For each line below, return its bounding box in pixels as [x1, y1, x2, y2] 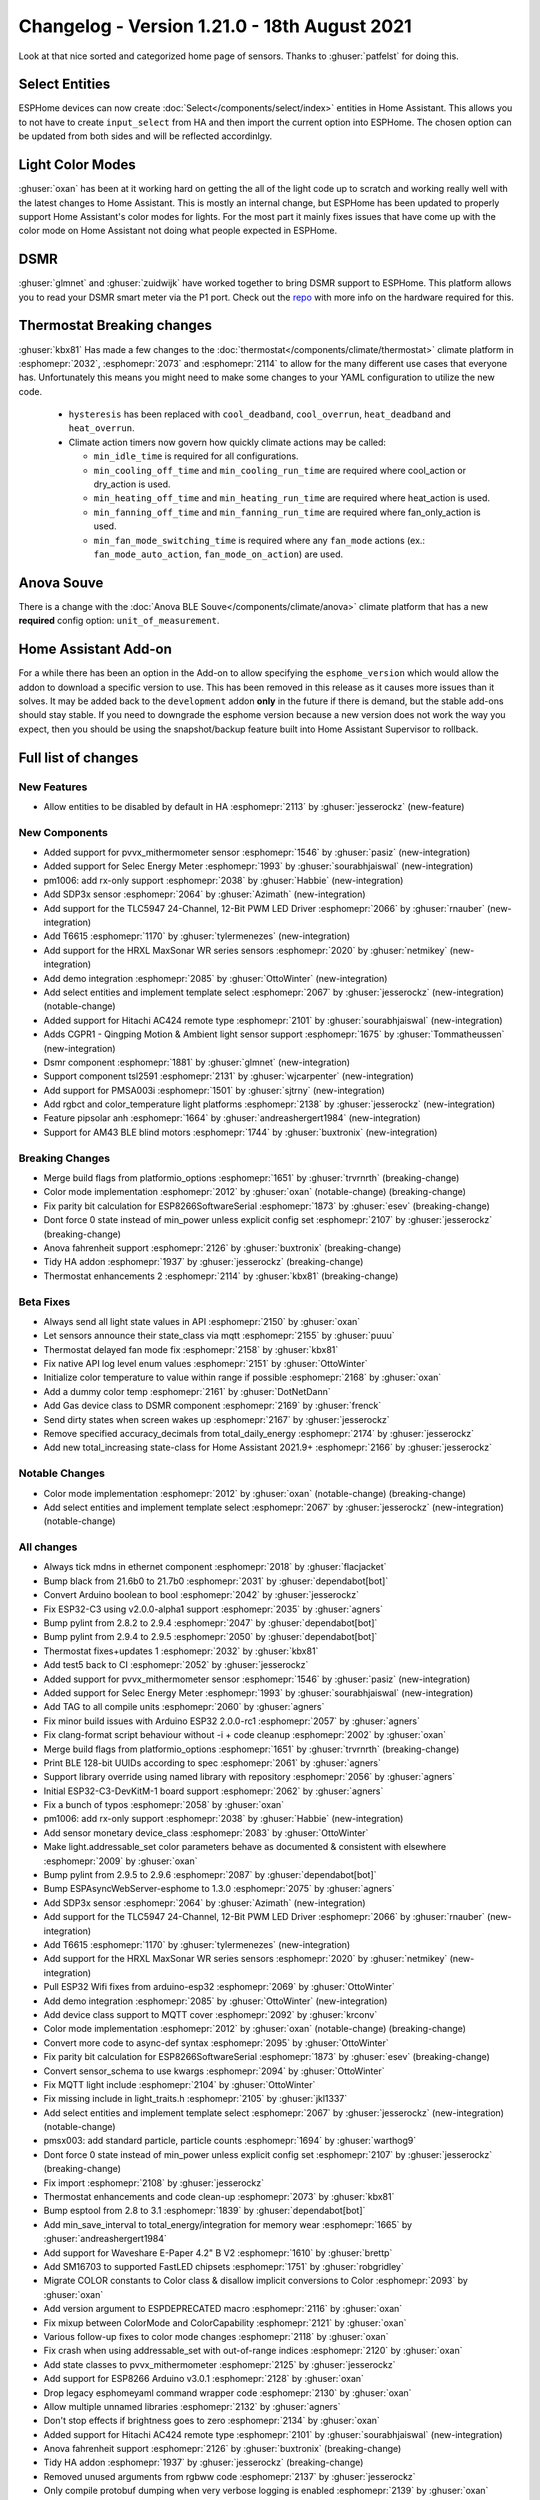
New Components [18, 825, 109, 839]
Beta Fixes [18, 1295, 71, 1309]
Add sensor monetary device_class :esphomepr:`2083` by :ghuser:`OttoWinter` [43, 1826, 369, 1839]
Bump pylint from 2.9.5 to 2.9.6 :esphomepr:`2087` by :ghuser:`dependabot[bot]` [43, 1869, 377, 1881]
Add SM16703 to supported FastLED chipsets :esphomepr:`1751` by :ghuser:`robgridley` [43, 2260, 405, 2272]
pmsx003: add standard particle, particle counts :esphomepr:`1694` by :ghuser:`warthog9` [43, 2135, 417, 2147]
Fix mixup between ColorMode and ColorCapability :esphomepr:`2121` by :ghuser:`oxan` [43, 2316, 407, 2329]
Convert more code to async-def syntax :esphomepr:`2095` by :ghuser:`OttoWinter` [43, 2036, 389, 2049]
